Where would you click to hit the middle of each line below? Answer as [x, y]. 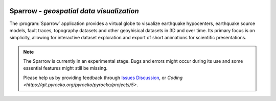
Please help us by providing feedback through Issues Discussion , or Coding [103, 78]
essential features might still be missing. [65, 68]
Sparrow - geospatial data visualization [74, 11]
